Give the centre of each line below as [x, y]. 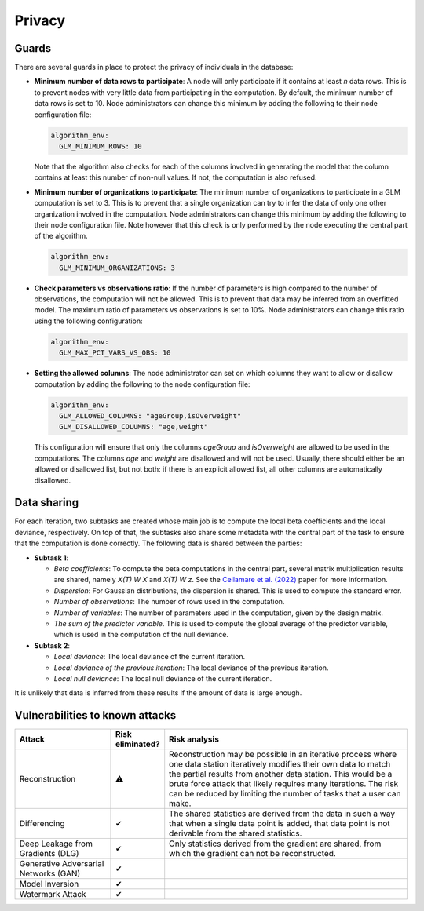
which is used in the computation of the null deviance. [141, 635]
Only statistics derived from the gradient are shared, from [275, 844]
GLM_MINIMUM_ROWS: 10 [101, 146]
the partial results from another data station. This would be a [281, 774]
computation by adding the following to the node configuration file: [142, 384]
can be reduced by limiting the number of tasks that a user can [285, 794]
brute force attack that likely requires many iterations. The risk [284, 784]
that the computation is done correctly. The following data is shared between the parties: [158, 543]
